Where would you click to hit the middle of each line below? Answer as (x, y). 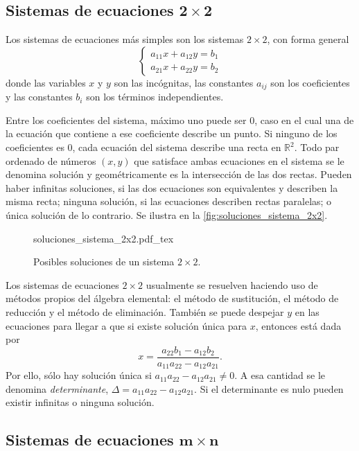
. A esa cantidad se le (280, 375)
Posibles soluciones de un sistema (104, 262)
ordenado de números (51, 160)
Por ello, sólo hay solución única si (79, 375)
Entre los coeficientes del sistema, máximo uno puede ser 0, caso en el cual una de (180, 120)
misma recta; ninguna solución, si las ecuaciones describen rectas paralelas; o (169, 201)
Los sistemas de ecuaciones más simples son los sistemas (125, 39)
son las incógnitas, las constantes (184, 82)
